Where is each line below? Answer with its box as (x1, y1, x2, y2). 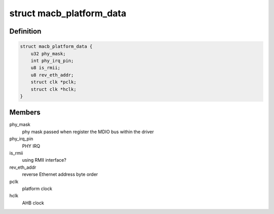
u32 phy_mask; (30, 51, 66, 56)
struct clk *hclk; (30, 86, 77, 92)
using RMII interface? (22, 157, 66, 163)
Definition (9, 27, 42, 36)
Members (9, 108, 41, 117)
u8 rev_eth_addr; (30, 72, 74, 78)
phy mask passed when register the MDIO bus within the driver (22, 129, 154, 135)
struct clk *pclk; (30, 79, 77, 85)
